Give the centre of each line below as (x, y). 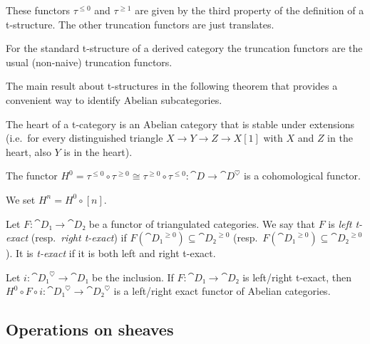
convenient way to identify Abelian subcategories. (114, 99)
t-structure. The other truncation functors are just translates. (140, 24)
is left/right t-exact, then (297, 277)
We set (21, 199)
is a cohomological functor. (302, 176)
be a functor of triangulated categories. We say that (202, 223)
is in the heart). (98, 151)
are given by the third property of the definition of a (250, 10)
